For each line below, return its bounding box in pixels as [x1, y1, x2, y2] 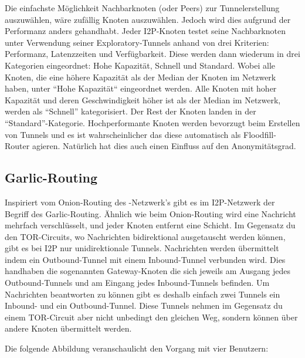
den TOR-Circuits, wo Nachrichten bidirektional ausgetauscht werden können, [5, 230, 286, 242]
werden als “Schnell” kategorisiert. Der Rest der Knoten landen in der [5, 105, 256, 117]
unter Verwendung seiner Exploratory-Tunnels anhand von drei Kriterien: [5, 36, 269, 48]
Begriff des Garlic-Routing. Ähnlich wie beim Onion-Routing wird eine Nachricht [5, 207, 296, 219]
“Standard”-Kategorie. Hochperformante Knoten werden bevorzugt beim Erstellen [5, 116, 300, 129]
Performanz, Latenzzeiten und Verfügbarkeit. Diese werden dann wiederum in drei [5, 48, 300, 60]
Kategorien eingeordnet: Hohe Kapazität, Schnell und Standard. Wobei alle [5, 59, 276, 71]
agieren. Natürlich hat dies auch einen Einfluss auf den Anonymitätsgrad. [32, 140, 296, 152]
